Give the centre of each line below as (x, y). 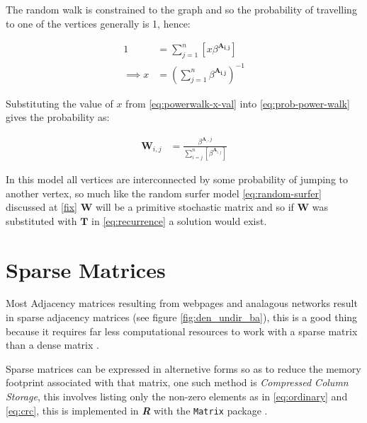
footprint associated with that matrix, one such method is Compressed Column (177, 382)
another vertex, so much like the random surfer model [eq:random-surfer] (164, 193)
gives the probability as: (58, 117)
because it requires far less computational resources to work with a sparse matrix (182, 331)
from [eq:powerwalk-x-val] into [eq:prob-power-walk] (238, 103)
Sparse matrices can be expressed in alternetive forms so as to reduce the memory (183, 368)
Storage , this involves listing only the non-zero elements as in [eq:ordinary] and (177, 396)
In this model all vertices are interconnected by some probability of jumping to (177, 179)
